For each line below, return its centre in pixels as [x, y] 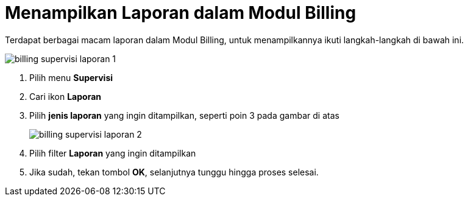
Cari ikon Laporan [65, 96]
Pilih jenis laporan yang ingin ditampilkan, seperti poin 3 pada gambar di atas [184, 115]
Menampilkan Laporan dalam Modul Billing [181, 13]
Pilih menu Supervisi [71, 77]
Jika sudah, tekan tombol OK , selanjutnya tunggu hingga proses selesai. [174, 172]
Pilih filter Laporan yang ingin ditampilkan [113, 153]
